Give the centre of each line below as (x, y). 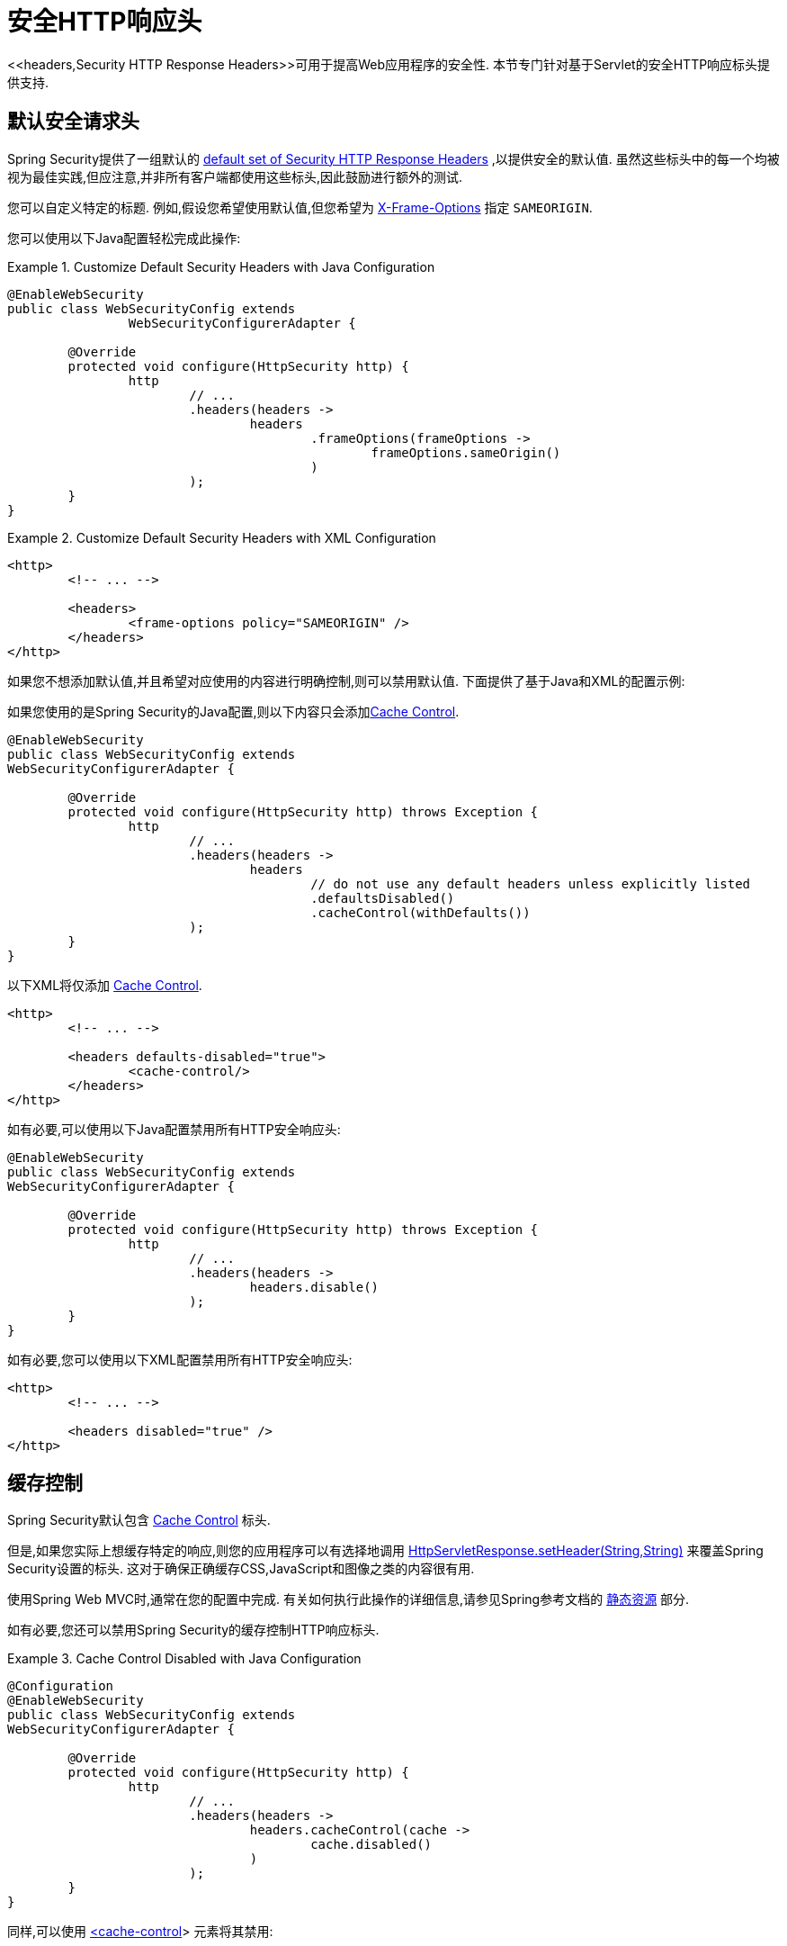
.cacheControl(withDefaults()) (420, 912)
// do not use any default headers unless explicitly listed (531, 883)
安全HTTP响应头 (105, 22)
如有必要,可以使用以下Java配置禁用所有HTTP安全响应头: (174, 1129)
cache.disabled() (371, 1845)
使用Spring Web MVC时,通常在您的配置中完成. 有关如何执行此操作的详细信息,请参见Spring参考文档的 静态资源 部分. (349, 1599)
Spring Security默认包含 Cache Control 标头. (139, 1520)
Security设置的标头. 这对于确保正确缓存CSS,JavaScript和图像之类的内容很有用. (241, 1569)
